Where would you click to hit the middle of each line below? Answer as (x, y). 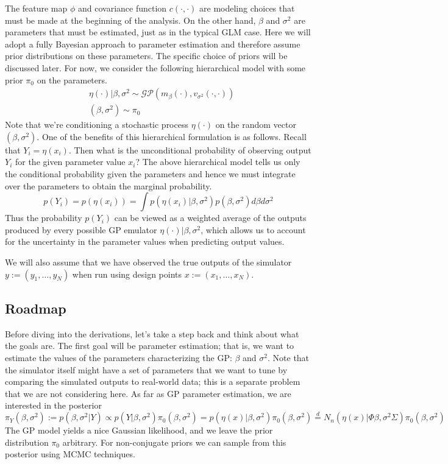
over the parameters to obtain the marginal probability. (108, 185)
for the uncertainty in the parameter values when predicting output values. (145, 241)
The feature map (36, 8)
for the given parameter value (70, 162)
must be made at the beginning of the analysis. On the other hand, (130, 20)
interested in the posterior (53, 405)
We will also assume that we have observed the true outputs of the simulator (148, 262)
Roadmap (36, 308)
